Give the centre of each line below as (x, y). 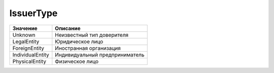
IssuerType (33, 13)
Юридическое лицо (79, 41)
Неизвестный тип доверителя (92, 35)
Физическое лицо (77, 61)
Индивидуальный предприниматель (100, 54)
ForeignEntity (28, 48)
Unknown (24, 35)
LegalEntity (26, 41)
